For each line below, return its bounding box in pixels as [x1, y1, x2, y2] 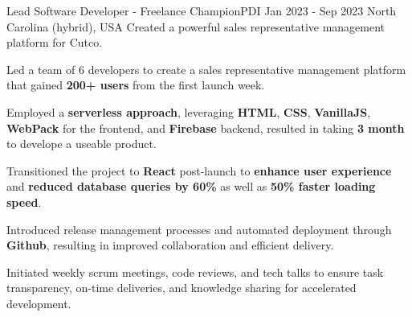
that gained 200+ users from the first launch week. [6, 76, 265, 93]
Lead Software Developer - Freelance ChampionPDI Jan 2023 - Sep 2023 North [6, 2, 397, 19]
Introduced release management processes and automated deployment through [6, 220, 392, 237]
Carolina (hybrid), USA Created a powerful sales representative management [6, 18, 385, 35]
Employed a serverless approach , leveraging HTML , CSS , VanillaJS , [6, 103, 371, 120]
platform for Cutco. [6, 34, 103, 51]
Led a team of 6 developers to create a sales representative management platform [6, 60, 406, 77]
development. [6, 294, 71, 311]
